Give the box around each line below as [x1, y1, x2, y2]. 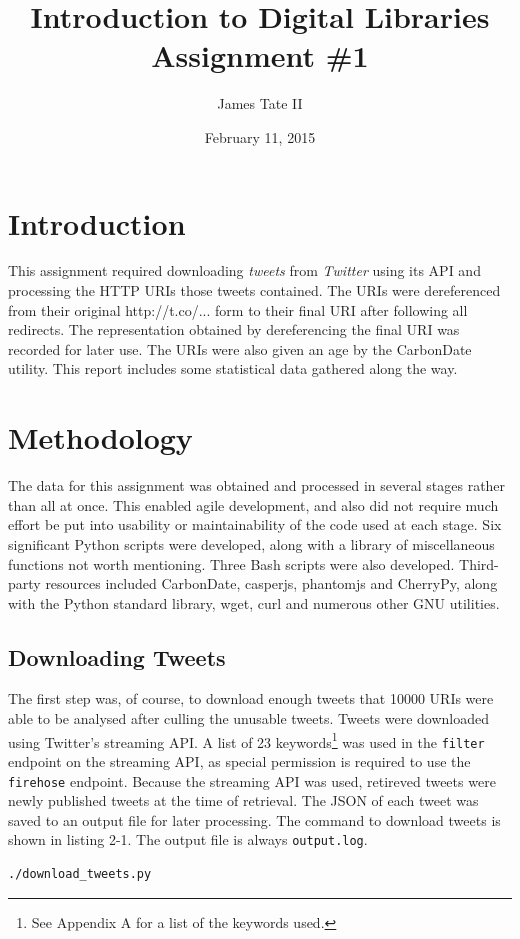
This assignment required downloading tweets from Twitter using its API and [8, 260, 481, 281]
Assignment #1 [151, 35, 369, 76]
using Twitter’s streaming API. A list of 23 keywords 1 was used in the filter [8, 728, 485, 752]
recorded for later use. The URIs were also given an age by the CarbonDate [8, 338, 472, 359]
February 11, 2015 [204, 126, 316, 147]
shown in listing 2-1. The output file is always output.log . [8, 829, 368, 850]
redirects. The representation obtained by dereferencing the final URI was [8, 319, 460, 340]
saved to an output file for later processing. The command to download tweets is [8, 809, 501, 830]
